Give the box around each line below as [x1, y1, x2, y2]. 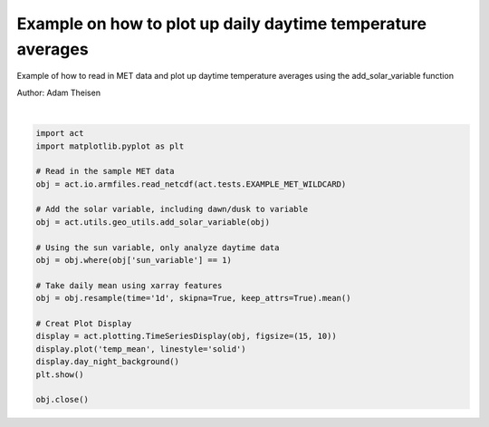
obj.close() [35, 394, 90, 405]
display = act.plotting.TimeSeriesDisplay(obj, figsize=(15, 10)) [35, 331, 337, 342]
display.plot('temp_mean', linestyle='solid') [35, 344, 246, 354]
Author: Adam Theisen [16, 87, 101, 98]
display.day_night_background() [35, 356, 180, 367]
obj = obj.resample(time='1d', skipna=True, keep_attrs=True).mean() [35, 293, 351, 304]
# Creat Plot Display [35, 318, 132, 328]
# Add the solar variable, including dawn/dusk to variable [35, 204, 309, 215]
